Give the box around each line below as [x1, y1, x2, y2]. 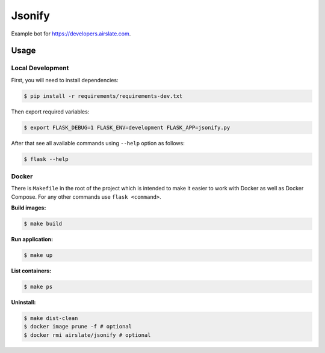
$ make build [23, 220, 63, 228]
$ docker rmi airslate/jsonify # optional [23, 331, 151, 339]
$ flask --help [23, 155, 69, 162]
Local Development [11, 64, 69, 72]
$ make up [23, 252, 53, 259]
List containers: [11, 267, 51, 274]
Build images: [11, 204, 46, 211]
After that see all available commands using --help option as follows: [11, 139, 185, 146]
